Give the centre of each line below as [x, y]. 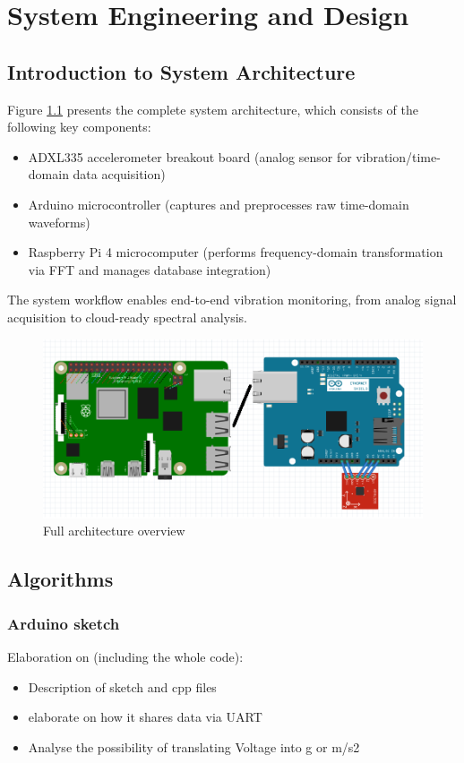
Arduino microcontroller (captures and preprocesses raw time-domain [219, 204]
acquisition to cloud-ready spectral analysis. [127, 317]
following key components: [79, 127]
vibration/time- [398, 156]
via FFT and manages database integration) [150, 269]
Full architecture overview [114, 531]
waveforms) [59, 222]
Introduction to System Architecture [181, 71]
